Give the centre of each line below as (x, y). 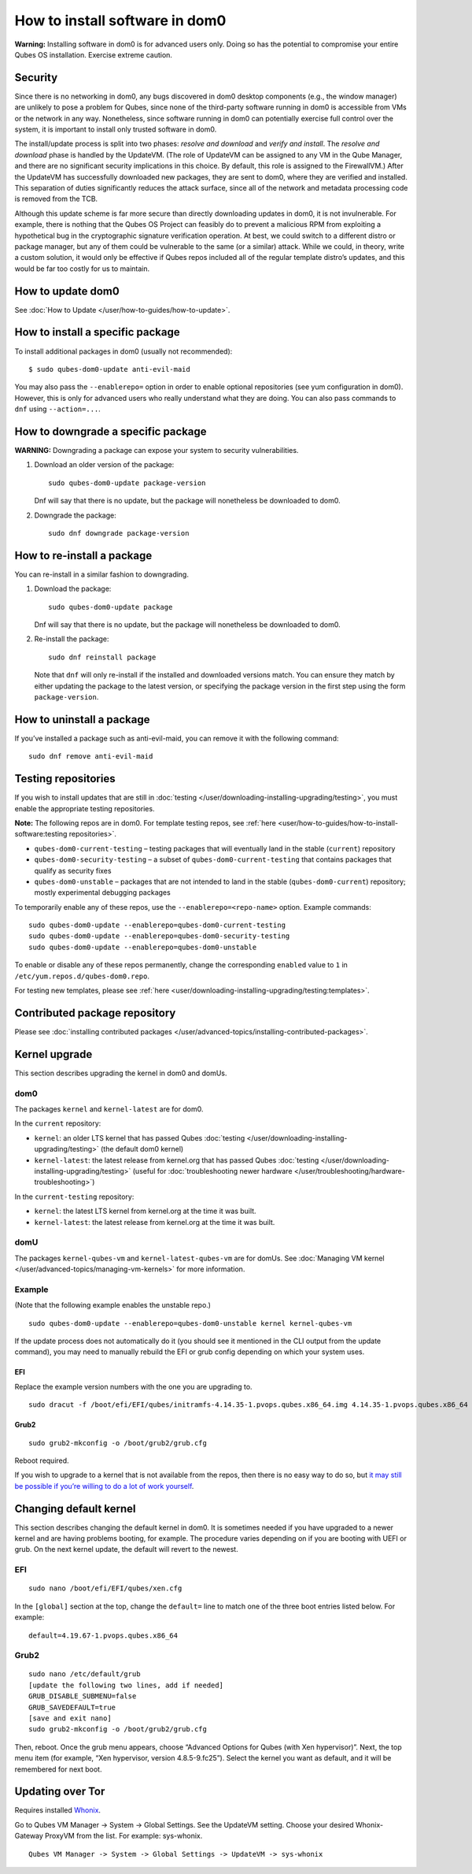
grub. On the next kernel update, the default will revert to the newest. (127, 1549)
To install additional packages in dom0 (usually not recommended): (124, 351)
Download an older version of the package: (104, 465)
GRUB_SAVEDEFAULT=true (72, 1707)
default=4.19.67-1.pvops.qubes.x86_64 (103, 1635)
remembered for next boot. (58, 1769)
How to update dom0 (67, 291)
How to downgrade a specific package (111, 431)
